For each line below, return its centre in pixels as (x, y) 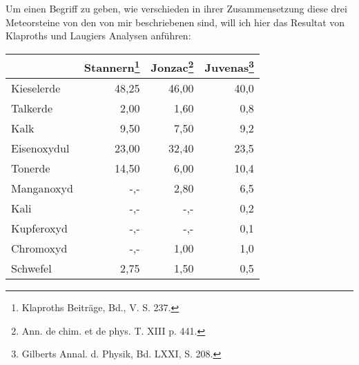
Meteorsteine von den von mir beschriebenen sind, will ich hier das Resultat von (175, 22)
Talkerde (32, 108)
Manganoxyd (42, 188)
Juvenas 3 (229, 66)
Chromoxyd (39, 248)
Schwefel (31, 268)
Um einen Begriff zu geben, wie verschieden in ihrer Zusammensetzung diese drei (176, 8)
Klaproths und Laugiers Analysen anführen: (98, 36)
